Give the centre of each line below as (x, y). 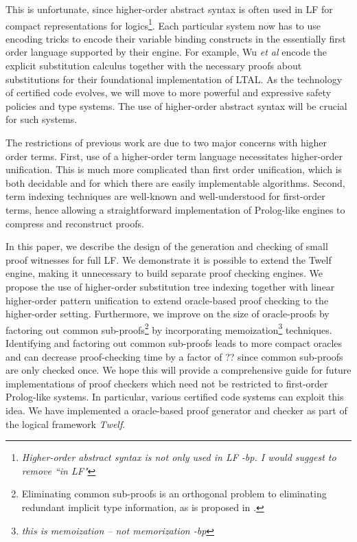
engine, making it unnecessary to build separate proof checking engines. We (164, 273)
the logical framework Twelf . (66, 424)
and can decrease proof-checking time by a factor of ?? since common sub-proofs (174, 356)
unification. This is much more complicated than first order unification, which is (174, 169)
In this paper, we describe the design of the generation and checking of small (167, 246)
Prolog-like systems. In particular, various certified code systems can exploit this (175, 397)
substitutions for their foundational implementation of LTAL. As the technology (174, 79)
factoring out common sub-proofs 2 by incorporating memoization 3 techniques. (169, 328)
